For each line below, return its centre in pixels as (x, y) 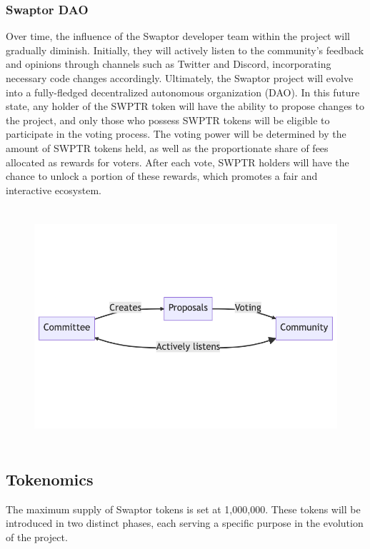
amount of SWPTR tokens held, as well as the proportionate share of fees (167, 147)
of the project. (37, 537)
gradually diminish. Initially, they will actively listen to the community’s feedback (185, 50)
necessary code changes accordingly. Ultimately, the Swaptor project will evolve (180, 78)
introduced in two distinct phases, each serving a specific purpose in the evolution (185, 523)
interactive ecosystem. (54, 190)
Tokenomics (50, 479)
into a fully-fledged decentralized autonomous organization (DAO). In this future (183, 92)
